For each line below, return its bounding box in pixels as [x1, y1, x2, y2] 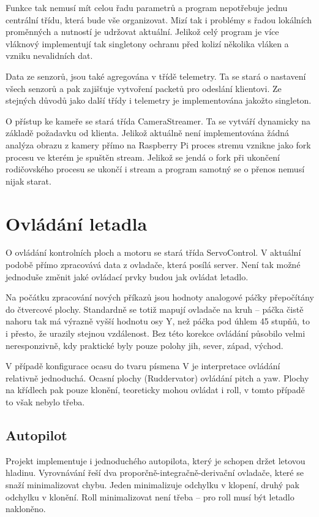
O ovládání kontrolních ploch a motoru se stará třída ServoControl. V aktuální [6, 246, 301, 259]
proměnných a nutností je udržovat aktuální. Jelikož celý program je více [6, 25, 279, 38]
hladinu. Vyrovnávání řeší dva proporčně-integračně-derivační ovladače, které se [6, 466, 304, 479]
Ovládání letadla [6, 210, 148, 236]
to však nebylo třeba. [6, 395, 85, 408]
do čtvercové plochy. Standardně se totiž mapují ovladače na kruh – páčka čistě [6, 302, 304, 315]
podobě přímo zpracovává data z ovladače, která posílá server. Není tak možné [6, 258, 301, 271]
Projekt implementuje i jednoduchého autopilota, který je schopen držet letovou [6, 454, 306, 467]
